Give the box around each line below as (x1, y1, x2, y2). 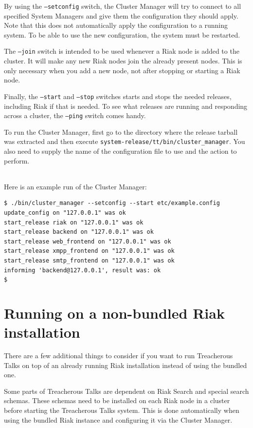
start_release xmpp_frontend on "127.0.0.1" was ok (4, 247, 175, 255)
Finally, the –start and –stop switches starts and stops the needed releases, (4, 91, 232, 101)
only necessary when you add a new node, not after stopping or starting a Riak (4, 65, 240, 75)
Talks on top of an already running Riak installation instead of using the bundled (4, 360, 247, 370)
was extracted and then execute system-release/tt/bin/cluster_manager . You (4, 136, 245, 146)
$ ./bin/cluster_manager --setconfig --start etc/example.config (4, 200, 220, 207)
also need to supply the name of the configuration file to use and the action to (4, 146, 237, 156)
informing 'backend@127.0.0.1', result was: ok (4, 266, 161, 274)
